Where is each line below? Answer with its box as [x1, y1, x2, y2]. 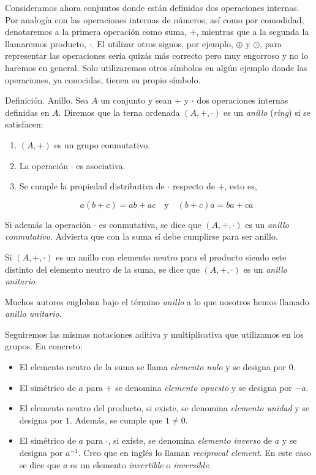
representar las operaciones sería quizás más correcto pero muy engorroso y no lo [5, 49, 309, 62]
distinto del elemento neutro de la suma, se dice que [5, 262, 200, 275]
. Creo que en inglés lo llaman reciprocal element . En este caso [78, 446, 311, 459]
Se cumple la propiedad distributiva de [19, 180, 165, 192]
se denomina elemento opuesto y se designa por [115, 381, 292, 393]
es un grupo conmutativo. [54, 138, 151, 151]
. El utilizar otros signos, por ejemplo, [91, 37, 233, 50]
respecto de [173, 180, 215, 192]
